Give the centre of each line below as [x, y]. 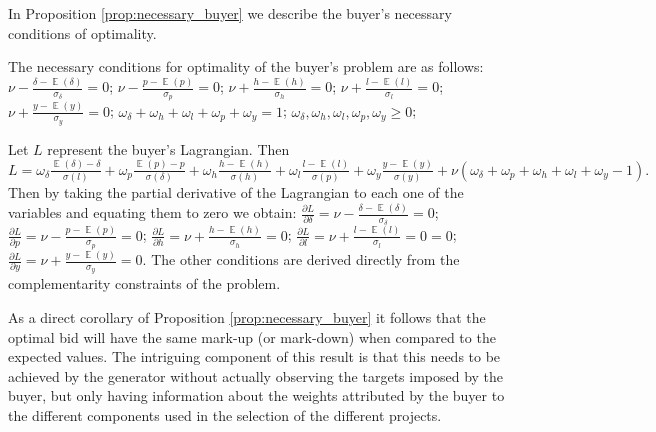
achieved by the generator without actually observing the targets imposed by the [256, 375]
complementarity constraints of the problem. [144, 283]
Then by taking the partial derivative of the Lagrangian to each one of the [236, 192]
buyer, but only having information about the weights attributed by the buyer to [256, 395]
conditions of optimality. [82, 32]
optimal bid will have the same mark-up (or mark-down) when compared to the [252, 336]
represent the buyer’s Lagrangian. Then [168, 148]
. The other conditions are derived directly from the [301, 259]
